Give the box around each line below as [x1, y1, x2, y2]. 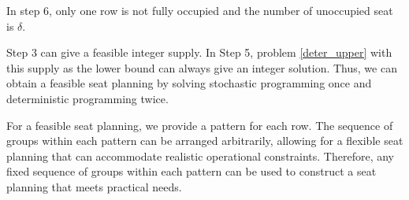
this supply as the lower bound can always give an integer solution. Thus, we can [6, 59, 397, 76]
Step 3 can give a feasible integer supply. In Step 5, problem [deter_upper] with [6, 44, 392, 61]
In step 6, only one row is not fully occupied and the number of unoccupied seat [6, 2, 393, 18]
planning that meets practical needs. [6, 178, 182, 194]
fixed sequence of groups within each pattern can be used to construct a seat [6, 163, 377, 180]
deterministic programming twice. [6, 90, 169, 106]
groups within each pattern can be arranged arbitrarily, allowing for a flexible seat [6, 132, 403, 149]
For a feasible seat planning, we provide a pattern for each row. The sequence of [6, 117, 393, 133]
